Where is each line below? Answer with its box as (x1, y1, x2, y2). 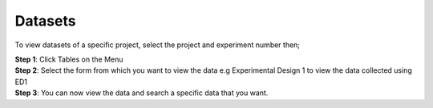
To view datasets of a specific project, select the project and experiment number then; (14, 40, 301, 50)
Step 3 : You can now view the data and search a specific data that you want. (14, 88, 269, 98)
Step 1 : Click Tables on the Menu (14, 54, 123, 64)
